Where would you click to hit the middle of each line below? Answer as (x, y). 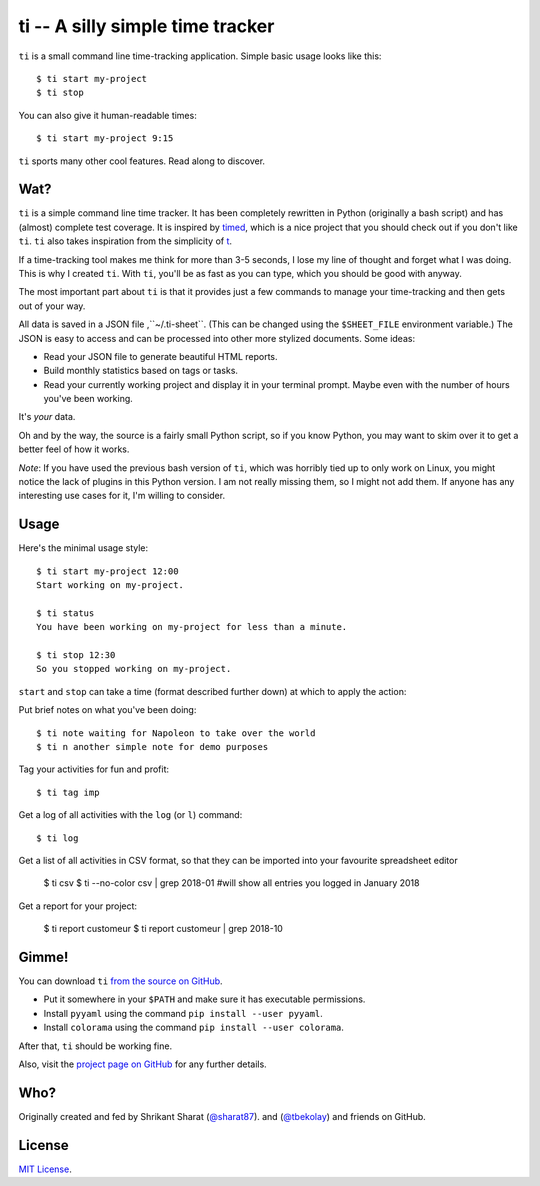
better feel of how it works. (74, 449)
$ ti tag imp (68, 792)
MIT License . (45, 1169)
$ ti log (57, 838)
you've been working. (88, 399)
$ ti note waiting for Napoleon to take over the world (176, 733)
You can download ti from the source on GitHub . (121, 981)
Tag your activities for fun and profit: (94, 769)
